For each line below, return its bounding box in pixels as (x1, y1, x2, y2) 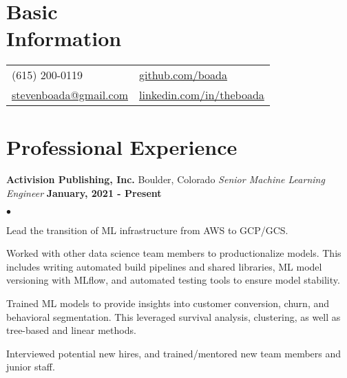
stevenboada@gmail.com (12, 87, 128, 103)
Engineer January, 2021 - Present (6, 186, 162, 200)
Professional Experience (6, 132, 238, 160)
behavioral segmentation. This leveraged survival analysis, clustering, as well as (6, 309, 341, 324)
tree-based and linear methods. (6, 323, 136, 337)
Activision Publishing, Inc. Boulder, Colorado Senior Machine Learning (6, 172, 325, 187)
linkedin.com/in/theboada (138, 87, 264, 103)
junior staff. (6, 359, 55, 374)
